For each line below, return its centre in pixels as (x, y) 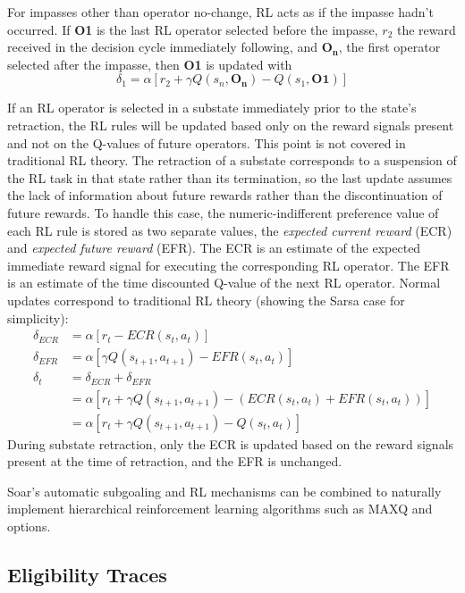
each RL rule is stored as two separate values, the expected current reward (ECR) (230, 230)
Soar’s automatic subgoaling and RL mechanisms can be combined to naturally (224, 491)
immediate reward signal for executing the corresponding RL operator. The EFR (228, 265)
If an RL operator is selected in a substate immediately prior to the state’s (212, 108)
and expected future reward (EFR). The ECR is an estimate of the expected (214, 248)
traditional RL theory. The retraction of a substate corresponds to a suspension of (232, 160)
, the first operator (389, 47)
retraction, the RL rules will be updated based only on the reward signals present (231, 125)
